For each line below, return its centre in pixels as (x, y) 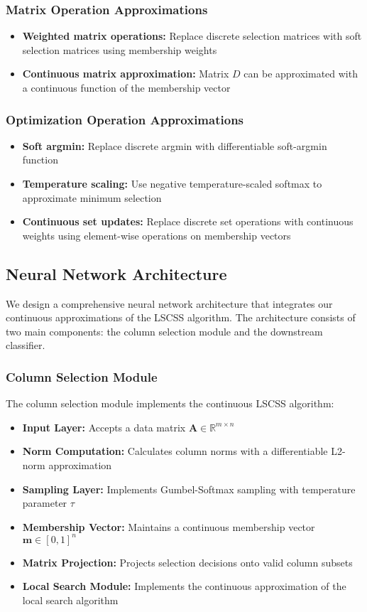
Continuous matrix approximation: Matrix (126, 74)
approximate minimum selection (92, 197)
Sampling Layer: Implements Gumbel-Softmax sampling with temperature (189, 489)
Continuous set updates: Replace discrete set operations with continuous (188, 221)
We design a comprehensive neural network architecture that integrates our (169, 303)
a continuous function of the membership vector (126, 87)
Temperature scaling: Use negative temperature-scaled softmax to (172, 183)
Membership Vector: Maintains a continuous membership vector (169, 526)
